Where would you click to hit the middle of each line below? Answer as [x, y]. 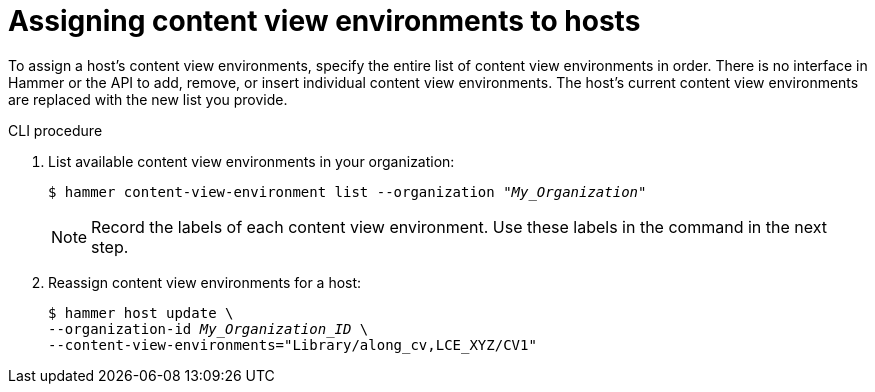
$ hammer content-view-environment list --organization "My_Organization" [347, 191]
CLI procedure [55, 130]
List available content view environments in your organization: [251, 161]
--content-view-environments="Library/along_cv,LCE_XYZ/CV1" [292, 344]
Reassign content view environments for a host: [205, 282]
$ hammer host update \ [141, 312]
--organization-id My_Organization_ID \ [208, 328]
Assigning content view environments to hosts [324, 21]
